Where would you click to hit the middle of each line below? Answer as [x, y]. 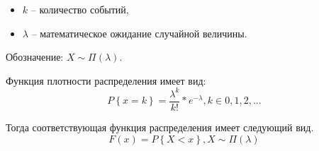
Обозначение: [35, 57]
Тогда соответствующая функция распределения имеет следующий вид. [160, 127]
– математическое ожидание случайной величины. [139, 33]
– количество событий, [80, 9]
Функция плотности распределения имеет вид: [106, 80]
